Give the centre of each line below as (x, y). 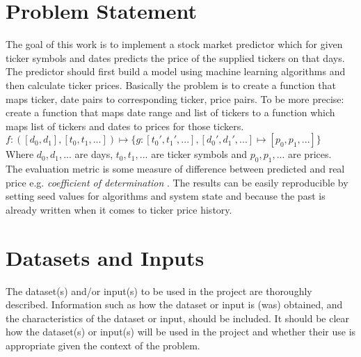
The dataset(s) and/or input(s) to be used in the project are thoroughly (159, 291)
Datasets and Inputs (105, 257)
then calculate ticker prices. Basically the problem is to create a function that (171, 85)
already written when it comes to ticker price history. (119, 209)
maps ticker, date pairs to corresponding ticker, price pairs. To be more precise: (175, 98)
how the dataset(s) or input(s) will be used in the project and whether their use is (181, 332)
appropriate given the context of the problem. (103, 345)
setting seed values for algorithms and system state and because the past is (166, 196)
